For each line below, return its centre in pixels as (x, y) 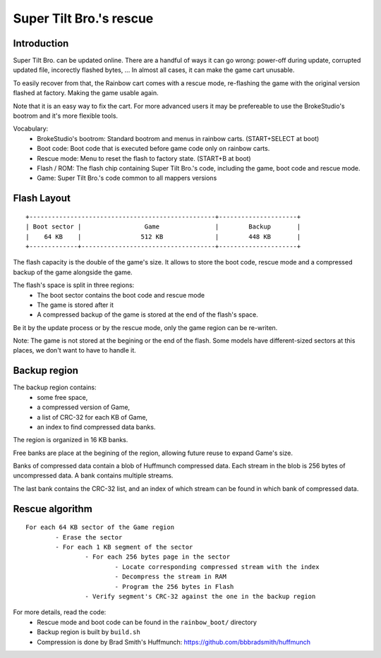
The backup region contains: (55, 387)
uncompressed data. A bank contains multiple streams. (93, 475)
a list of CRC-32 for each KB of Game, (92, 417)
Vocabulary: (31, 129)
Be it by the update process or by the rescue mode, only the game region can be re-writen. (145, 327)
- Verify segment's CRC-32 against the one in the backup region (200, 597)
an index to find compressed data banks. (96, 427)
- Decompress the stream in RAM (171, 577)
